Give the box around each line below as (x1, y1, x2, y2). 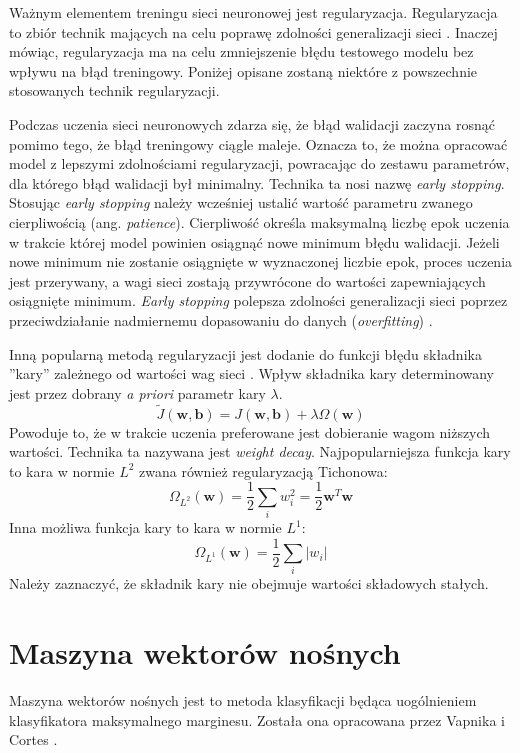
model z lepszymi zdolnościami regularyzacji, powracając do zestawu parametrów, (9, 153, 510, 174)
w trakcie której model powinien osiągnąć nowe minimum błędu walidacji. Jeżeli (9, 231, 500, 252)
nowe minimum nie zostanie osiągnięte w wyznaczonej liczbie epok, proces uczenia (9, 251, 513, 272)
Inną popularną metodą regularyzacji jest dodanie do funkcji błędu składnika (9, 343, 482, 364)
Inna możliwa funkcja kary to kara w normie (9, 517, 282, 538)
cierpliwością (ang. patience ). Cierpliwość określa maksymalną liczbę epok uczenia (9, 211, 510, 232)
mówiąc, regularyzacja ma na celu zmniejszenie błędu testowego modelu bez (9, 41, 474, 62)
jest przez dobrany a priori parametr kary (9, 382, 266, 403)
